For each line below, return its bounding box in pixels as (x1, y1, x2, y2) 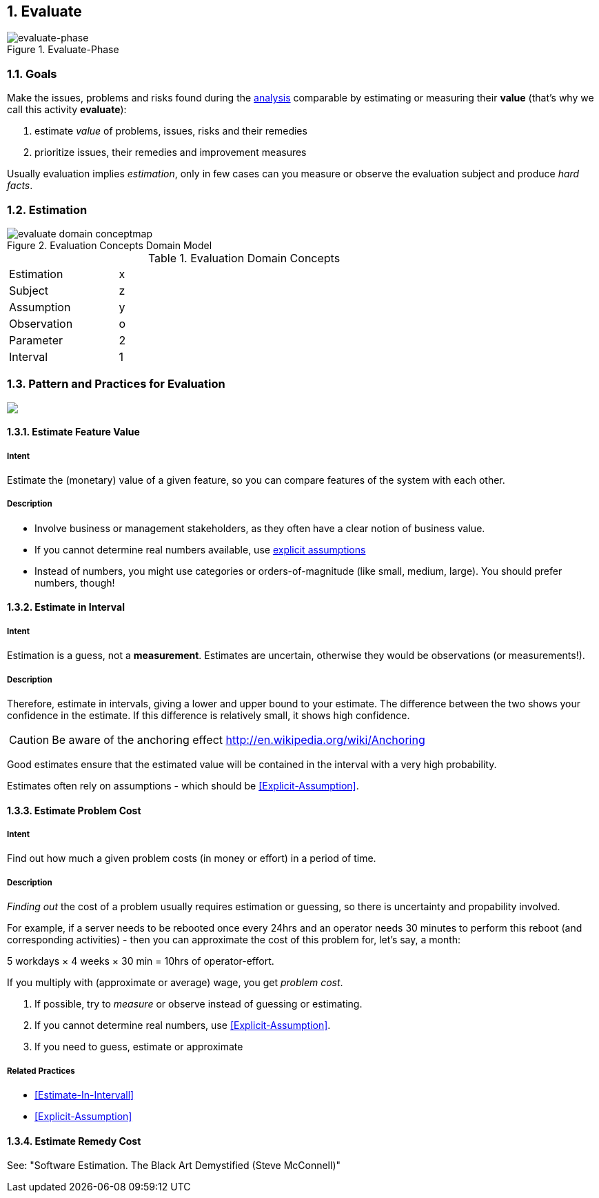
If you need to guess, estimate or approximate (34, 1041, 243, 1053)
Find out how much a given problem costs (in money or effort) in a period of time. (7, 852, 376, 865)
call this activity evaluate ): (7, 104, 127, 116)
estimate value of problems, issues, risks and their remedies (34, 125, 307, 137)
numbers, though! (34, 576, 115, 589)
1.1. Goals (7, 66, 57, 81)
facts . (7, 179, 33, 192)
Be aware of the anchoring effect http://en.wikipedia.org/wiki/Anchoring (52, 733, 425, 747)
